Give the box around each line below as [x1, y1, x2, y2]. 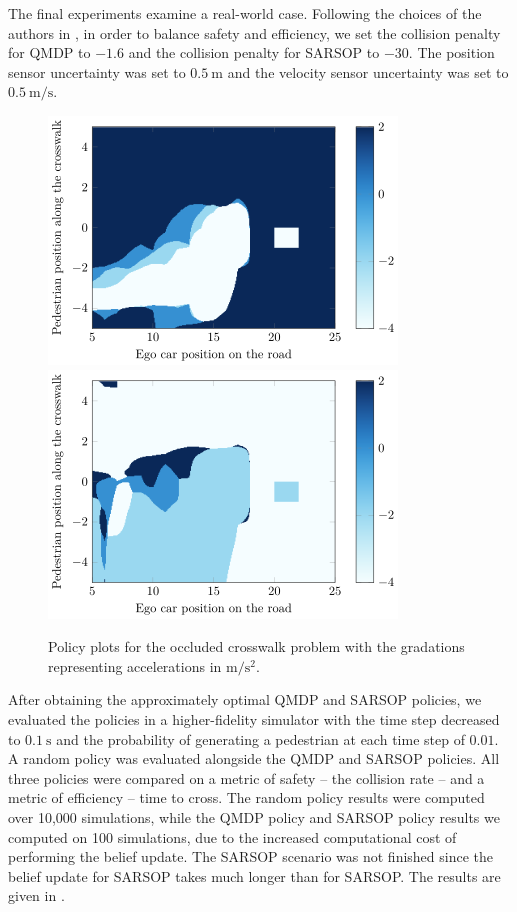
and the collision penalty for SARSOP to [128, 42, 380, 63]
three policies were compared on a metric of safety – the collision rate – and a [8, 767, 485, 788]
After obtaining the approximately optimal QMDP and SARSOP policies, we [8, 689, 482, 710]
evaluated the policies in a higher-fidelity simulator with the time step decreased [8, 708, 500, 729]
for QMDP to [8, 42, 91, 63]
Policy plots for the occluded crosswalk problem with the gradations [48, 636, 465, 657]
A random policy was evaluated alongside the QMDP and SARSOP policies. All [8, 748, 500, 769]
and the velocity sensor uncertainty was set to [227, 61, 509, 82]
